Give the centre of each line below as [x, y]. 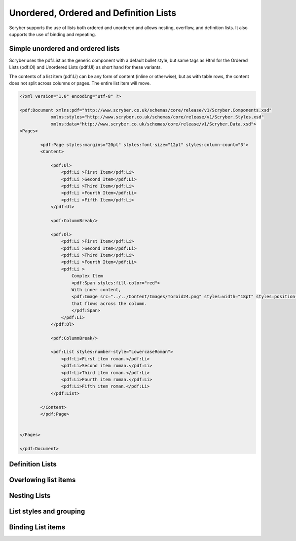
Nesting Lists [30, 496]
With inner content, [96, 290]
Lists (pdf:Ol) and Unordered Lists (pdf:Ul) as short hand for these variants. [86, 67]
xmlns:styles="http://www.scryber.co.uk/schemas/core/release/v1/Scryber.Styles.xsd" [157, 117]
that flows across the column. [110, 303]
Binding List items [37, 527]
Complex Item [87, 276]
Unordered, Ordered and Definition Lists [93, 13]
